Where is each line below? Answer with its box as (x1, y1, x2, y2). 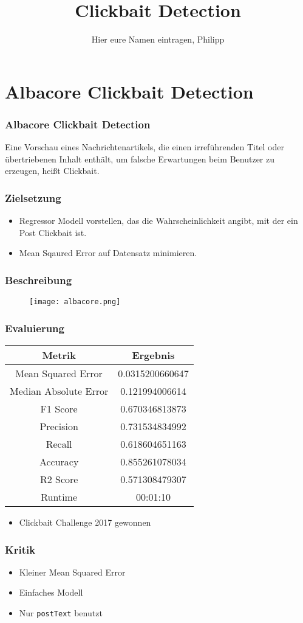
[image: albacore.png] (29, 298, 121, 307)
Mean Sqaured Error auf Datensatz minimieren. (19, 246, 197, 259)
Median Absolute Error (10, 384, 109, 398)
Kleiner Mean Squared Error (19, 565, 126, 578)
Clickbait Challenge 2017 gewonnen (19, 516, 151, 528)
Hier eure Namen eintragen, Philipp (91, 33, 225, 46)
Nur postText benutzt (19, 607, 103, 619)
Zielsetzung (5, 190, 61, 205)
